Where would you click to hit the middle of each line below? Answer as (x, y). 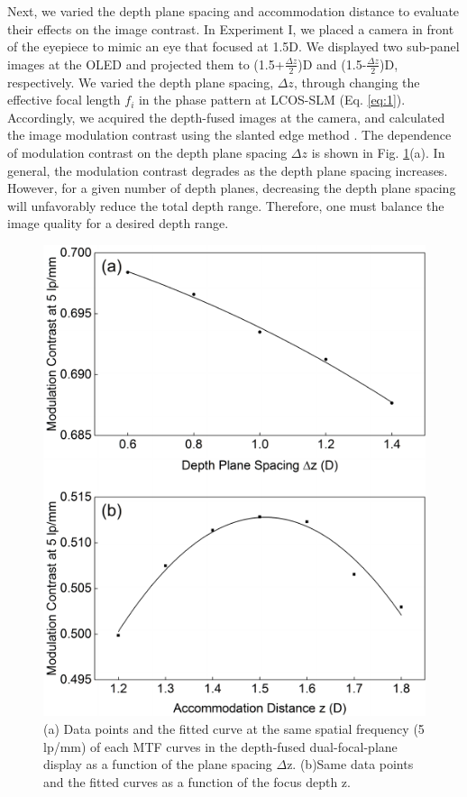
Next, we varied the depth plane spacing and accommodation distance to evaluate (233, 11)
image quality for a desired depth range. (118, 223)
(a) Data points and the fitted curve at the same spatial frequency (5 (234, 728)
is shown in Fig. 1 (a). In (378, 152)
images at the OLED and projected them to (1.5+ (146, 64)
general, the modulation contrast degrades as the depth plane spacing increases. (228, 170)
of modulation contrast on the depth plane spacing (147, 152)
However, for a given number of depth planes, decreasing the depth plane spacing (232, 188)
